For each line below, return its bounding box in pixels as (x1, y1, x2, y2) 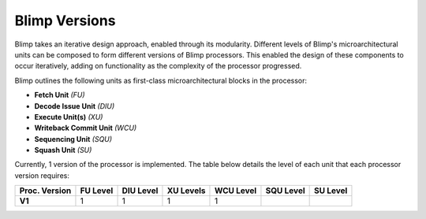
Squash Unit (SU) (34, 146, 92, 155)
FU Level (80, 185, 114, 196)
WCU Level (214, 185, 257, 196)
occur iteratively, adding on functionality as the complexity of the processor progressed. (14, 61, 302, 71)
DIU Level (121, 185, 159, 196)
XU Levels (166, 185, 206, 196)
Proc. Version (19, 185, 72, 196)
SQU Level (265, 185, 305, 196)
